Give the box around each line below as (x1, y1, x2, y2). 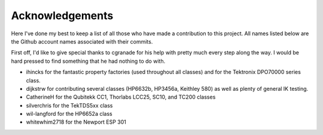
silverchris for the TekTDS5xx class (26, 102, 113, 109)
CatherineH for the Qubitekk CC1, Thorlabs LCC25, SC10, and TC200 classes (26, 93, 216, 101)
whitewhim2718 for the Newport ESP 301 (26, 118, 127, 125)
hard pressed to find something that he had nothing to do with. (11, 57, 166, 65)
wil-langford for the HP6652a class (26, 111, 113, 118)
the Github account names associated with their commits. (11, 38, 153, 45)
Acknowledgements (11, 9, 114, 22)
